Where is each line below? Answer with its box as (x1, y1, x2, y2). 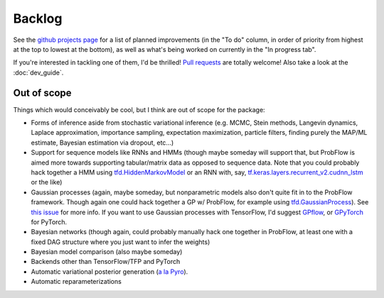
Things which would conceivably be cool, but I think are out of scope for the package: (13, 105, 266, 114)
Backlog (13, 11, 63, 26)
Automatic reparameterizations (31, 277, 122, 286)
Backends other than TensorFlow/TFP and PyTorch (31, 258, 181, 266)
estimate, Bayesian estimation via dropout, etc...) (31, 138, 174, 147)
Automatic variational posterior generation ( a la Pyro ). (31, 267, 188, 276)
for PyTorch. (31, 217, 68, 226)
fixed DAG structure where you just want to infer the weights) (31, 238, 210, 246)
